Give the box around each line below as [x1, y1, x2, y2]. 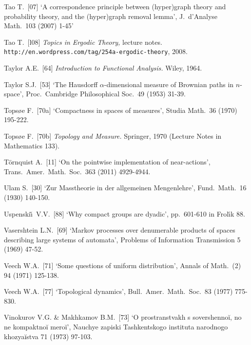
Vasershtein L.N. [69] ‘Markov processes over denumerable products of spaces [4, 225, 235, 235]
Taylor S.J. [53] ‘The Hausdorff [4, 79, 98, 89]
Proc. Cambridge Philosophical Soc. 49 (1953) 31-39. [26, 89, 186, 99]
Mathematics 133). [4, 140, 60, 150]
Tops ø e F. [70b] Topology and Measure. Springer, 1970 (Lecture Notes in [4, 131, 222, 141]
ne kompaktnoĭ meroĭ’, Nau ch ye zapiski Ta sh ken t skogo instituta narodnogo [4, 321, 228, 331]
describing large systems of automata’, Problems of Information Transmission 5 [4, 234, 241, 244]
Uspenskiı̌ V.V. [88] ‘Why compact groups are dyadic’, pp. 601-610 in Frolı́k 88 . [4, 208, 245, 218]
